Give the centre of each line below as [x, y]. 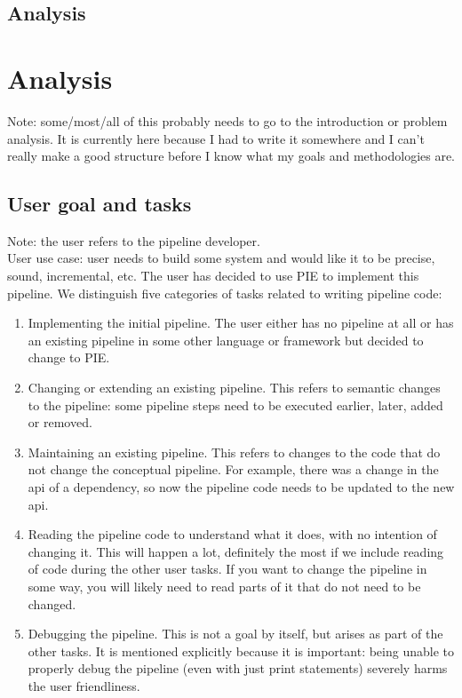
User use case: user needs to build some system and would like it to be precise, [221, 258]
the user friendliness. [84, 685]
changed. [52, 603]
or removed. [60, 422]
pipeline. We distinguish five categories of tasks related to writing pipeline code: [225, 293]
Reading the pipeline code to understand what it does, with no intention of [232, 534]
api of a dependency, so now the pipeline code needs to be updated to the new [241, 487]
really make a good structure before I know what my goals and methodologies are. [231, 156]
